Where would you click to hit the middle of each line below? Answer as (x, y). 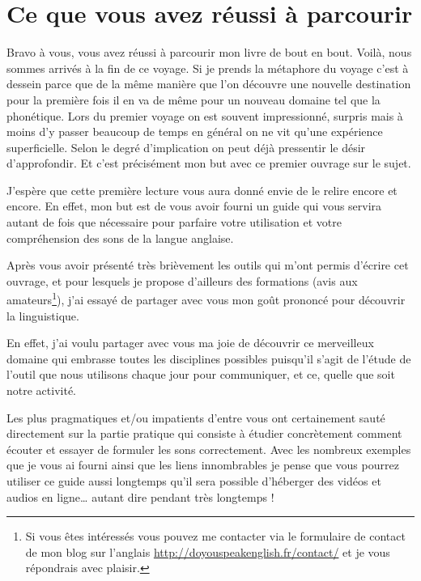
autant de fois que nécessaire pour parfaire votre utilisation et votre (174, 222)
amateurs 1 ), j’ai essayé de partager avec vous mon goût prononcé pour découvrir (206, 299)
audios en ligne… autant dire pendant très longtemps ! (140, 496)
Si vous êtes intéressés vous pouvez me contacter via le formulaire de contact (215, 536)
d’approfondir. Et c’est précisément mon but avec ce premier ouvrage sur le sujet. (209, 163)
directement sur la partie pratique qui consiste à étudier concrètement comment (204, 433)
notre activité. (41, 390)
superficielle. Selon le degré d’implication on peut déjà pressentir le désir (186, 147)
